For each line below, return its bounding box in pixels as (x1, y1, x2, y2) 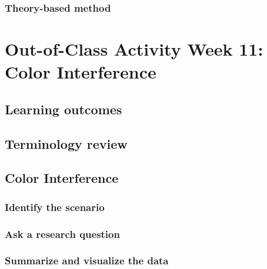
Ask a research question (5, 226, 120, 241)
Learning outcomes (5, 100, 122, 118)
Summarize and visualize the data (5, 253, 169, 268)
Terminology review (5, 134, 128, 152)
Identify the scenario (5, 199, 105, 214)
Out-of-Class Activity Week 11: (5, 37, 263, 61)
